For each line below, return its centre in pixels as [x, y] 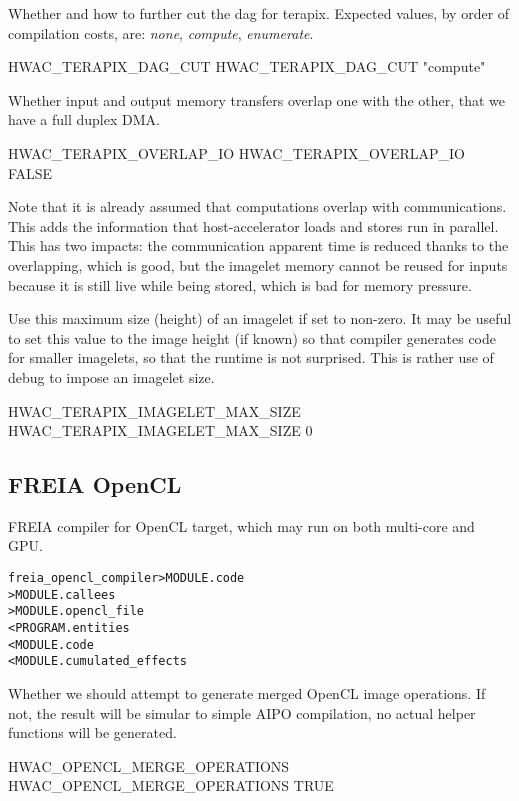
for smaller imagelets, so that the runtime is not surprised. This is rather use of [251, 357]
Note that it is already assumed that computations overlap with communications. [257, 206]
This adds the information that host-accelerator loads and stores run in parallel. [253, 225]
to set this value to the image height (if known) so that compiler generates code [252, 337]
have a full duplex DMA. [84, 119]
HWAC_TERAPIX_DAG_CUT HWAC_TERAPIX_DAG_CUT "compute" [247, 66]
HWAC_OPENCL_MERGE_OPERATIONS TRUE [171, 785]
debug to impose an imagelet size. [111, 376]
